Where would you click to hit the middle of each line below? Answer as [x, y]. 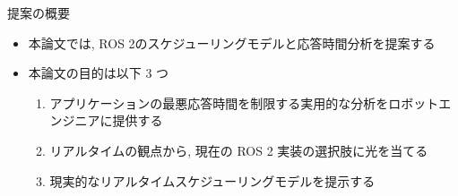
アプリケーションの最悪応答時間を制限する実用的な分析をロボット [244, 102]
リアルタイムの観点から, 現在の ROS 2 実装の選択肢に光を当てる [239, 150]
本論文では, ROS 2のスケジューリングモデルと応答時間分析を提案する [232, 43]
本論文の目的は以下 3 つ [99, 73]
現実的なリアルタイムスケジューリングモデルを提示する [212, 180]
